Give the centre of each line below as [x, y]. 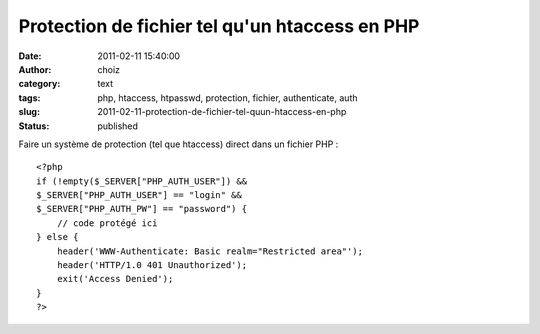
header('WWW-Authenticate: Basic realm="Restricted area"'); [210, 251]
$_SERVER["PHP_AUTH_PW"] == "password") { [142, 209]
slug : [29, 112]
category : [39, 84]
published [118, 126]
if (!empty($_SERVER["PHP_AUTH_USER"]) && [142, 181]
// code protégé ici [107, 223]
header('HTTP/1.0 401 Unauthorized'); [152, 265]
